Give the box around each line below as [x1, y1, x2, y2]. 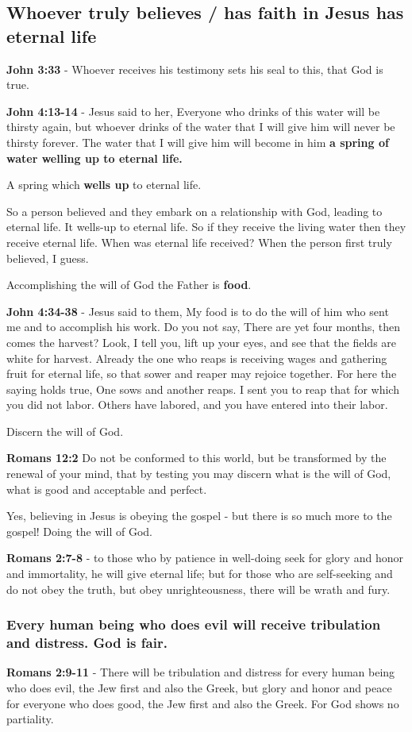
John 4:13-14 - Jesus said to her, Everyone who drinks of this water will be [6, 102, 380, 119]
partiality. [6, 711, 54, 727]
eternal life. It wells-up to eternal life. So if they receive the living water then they [6, 218, 406, 235]
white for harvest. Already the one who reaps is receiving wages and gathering [6, 349, 387, 366]
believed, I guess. [6, 249, 89, 266]
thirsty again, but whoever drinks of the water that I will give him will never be [6, 118, 395, 135]
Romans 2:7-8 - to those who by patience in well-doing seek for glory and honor [6, 549, 403, 566]
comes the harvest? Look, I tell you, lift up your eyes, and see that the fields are [6, 333, 397, 350]
